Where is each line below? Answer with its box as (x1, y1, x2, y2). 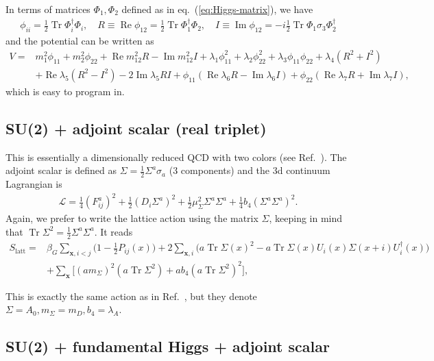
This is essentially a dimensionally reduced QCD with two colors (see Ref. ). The (5, 149, 347, 164)
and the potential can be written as (5, 34, 154, 48)
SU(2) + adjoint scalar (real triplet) (5, 117, 267, 138)
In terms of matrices (5, 2, 91, 16)
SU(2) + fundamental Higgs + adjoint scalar (5, 336, 330, 357)
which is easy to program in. (5, 84, 125, 98)
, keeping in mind (269, 211, 343, 225)
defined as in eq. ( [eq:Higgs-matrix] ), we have (121, 2, 313, 16)
